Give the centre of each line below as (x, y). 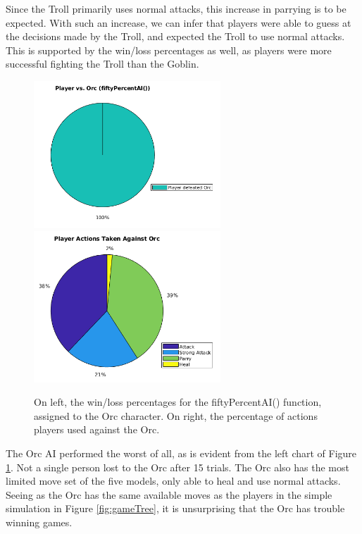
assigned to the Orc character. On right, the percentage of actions (176, 415)
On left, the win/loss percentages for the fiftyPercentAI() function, (178, 402)
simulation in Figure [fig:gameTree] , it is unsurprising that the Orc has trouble (175, 508)
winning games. (39, 522)
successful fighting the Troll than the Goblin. (102, 64)
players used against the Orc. (97, 429)
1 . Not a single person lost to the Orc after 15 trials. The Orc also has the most (177, 467)
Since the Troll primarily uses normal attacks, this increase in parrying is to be (176, 8)
